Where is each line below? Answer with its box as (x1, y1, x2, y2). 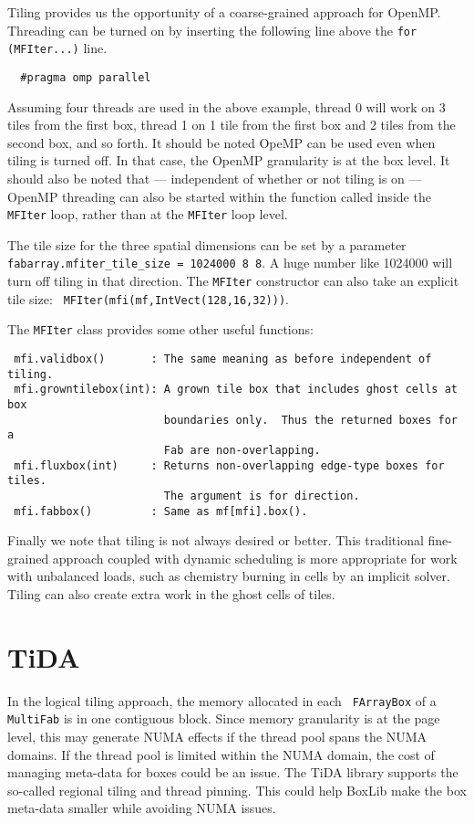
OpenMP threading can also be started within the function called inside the (7, 186, 431, 206)
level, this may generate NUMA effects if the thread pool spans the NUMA (7, 727, 428, 746)
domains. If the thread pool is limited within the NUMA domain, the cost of (7, 744, 435, 764)
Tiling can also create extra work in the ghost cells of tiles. (7, 585, 335, 603)
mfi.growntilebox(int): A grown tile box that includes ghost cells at (14, 383, 458, 396)
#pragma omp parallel (20, 70, 151, 84)
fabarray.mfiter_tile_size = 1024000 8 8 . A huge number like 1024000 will (7, 253, 453, 272)
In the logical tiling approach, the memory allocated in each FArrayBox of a (7, 691, 437, 710)
